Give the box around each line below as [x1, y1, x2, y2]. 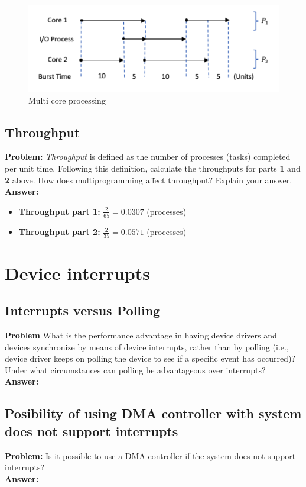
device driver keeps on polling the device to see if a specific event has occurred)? [5, 352, 295, 365]
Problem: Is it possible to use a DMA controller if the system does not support [5, 449, 296, 462]
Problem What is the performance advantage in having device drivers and [5, 329, 277, 341]
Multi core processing [28, 93, 106, 106]
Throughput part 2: [18, 225, 100, 238]
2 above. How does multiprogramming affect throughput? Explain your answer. [5, 173, 292, 186]
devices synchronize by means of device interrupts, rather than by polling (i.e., [5, 340, 289, 353]
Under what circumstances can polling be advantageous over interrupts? [5, 363, 266, 376]
